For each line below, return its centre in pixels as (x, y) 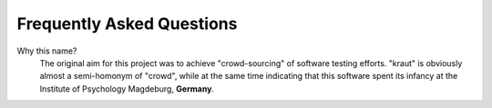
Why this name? (47, 51)
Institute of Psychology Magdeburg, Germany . (127, 88)
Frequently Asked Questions (127, 24)
